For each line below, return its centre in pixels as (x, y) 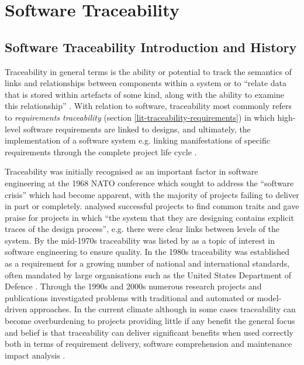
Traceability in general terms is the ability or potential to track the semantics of (148, 71)
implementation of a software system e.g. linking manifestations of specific (137, 140)
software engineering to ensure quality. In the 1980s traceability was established (147, 252)
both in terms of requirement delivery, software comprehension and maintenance (148, 344)
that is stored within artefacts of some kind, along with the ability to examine (144, 94)
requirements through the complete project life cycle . (101, 151)
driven (16, 309)
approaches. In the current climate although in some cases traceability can (163, 309)
